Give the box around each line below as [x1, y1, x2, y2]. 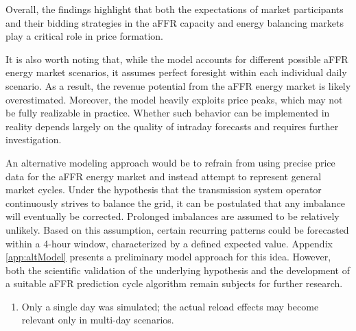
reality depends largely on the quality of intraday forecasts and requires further [5, 119, 339, 133]
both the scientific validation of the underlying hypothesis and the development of [5, 262, 350, 277]
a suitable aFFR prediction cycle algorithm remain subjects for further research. [5, 276, 343, 291]
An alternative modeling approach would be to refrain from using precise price [5, 155, 335, 169]
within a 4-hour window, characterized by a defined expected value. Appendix [5, 236, 333, 250]
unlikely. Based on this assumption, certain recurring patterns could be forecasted [5, 222, 349, 236]
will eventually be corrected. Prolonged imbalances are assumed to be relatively [5, 209, 340, 223]
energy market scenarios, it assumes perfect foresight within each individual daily [5, 65, 347, 79]
